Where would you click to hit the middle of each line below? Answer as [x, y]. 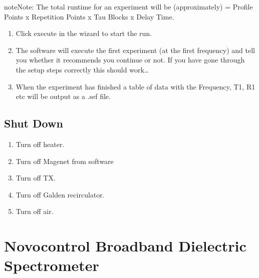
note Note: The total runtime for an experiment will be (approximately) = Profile [128, 6]
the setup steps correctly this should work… [82, 69]
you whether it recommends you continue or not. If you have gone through [130, 60]
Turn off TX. [36, 178]
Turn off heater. [40, 144]
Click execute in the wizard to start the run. [84, 33]
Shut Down [34, 123]
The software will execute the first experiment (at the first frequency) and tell [135, 50]
